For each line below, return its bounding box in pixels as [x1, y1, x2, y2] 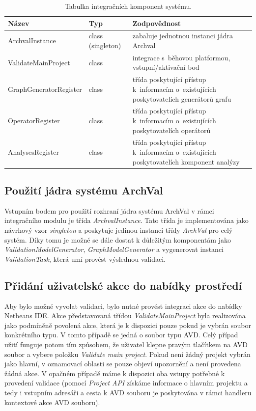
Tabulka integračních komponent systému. [64, 1, 192, 11]
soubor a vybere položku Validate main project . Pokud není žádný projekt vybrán [4, 349, 251, 359]
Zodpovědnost [132, 18, 181, 28]
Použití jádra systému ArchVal [4, 183, 163, 198]
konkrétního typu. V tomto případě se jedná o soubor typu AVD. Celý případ [4, 329, 238, 340]
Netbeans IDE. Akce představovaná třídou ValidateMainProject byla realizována [4, 310, 246, 321]
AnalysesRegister [8, 146, 59, 157]
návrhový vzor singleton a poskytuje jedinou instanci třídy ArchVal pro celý [4, 225, 233, 235]
